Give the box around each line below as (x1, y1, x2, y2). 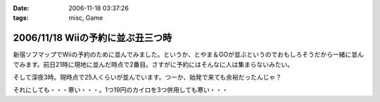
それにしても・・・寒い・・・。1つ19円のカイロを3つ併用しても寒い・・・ (13, 86, 229, 94)
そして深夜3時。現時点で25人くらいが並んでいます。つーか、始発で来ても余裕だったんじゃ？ (13, 73, 281, 82)
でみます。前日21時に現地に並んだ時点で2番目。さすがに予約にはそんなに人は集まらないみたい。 (13, 60, 294, 68)
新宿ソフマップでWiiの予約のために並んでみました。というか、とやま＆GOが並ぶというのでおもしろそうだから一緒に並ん (13, 50, 364, 59)
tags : (13, 14, 29, 22)
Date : (13, 4, 30, 12)
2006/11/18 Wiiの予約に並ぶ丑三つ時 (13, 32, 172, 44)
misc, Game (68, 14, 103, 22)
